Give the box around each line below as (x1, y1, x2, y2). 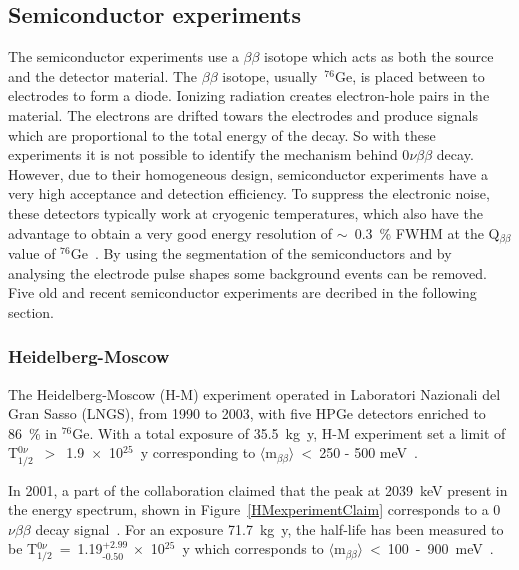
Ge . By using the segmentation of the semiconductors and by (70, 243, 452, 263)
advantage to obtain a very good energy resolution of (8, 222, 333, 243)
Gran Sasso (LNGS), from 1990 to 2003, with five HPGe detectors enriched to (8, 403, 486, 424)
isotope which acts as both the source (264, 46, 494, 67)
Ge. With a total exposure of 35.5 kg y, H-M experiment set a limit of (72, 422, 506, 443)
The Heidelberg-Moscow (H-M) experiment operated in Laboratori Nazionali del (8, 383, 501, 404)
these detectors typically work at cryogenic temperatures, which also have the (8, 202, 483, 223)
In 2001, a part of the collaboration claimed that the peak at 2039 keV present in (8, 479, 508, 500)
